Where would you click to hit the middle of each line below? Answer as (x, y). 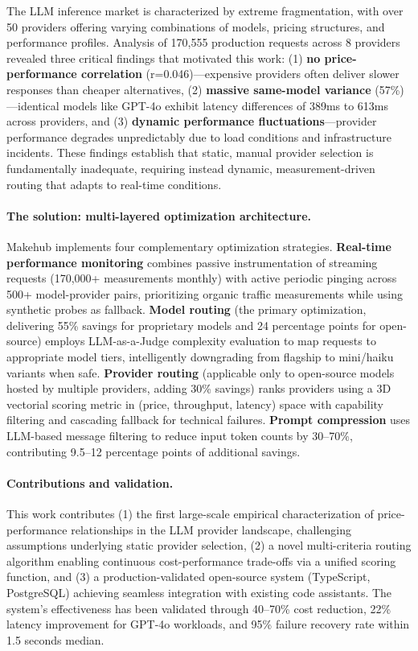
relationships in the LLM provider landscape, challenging (211, 529)
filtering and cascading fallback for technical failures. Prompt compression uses (209, 420)
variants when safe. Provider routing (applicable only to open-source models (201, 372)
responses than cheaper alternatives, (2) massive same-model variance (189, 89)
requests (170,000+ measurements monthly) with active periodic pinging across (202, 278)
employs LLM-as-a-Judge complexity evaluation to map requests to (211, 341)
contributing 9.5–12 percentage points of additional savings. (154, 451)
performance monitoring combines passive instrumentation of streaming (192, 262)
